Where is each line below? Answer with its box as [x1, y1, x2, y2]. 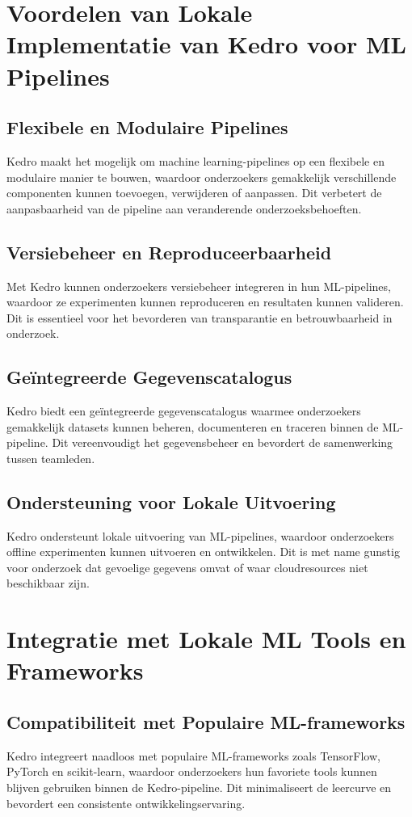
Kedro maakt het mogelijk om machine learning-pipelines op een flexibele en [6, 152, 385, 169]
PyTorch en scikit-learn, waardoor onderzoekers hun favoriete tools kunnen [6, 763, 377, 780]
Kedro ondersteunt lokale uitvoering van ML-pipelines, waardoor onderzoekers [6, 527, 394, 544]
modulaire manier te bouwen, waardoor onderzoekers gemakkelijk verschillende [6, 168, 397, 185]
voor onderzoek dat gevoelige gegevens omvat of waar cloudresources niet [6, 558, 368, 575]
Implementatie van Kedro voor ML [6, 27, 406, 61]
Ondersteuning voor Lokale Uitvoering [6, 489, 336, 514]
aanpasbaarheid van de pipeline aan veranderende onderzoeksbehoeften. [6, 200, 362, 217]
